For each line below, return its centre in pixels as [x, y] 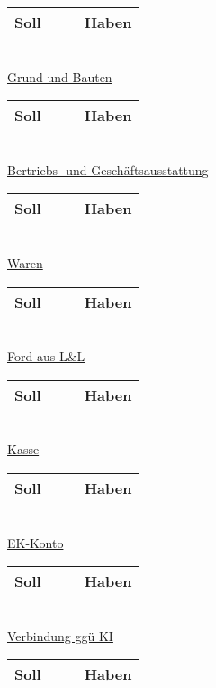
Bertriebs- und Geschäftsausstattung [108, 169]
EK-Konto [36, 542]
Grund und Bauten [60, 76]
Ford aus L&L [46, 356]
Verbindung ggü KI [60, 635]
